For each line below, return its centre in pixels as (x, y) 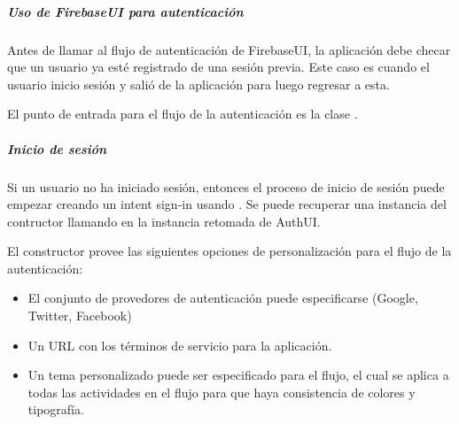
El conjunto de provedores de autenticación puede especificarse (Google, (223, 298)
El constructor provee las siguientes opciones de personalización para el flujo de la (229, 251)
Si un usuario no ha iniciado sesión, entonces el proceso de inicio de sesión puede (226, 186)
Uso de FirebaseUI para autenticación (125, 11)
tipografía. (56, 409)
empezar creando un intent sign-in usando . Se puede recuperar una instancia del (227, 204)
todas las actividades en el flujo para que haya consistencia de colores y (222, 392)
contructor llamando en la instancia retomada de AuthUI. (164, 221)
